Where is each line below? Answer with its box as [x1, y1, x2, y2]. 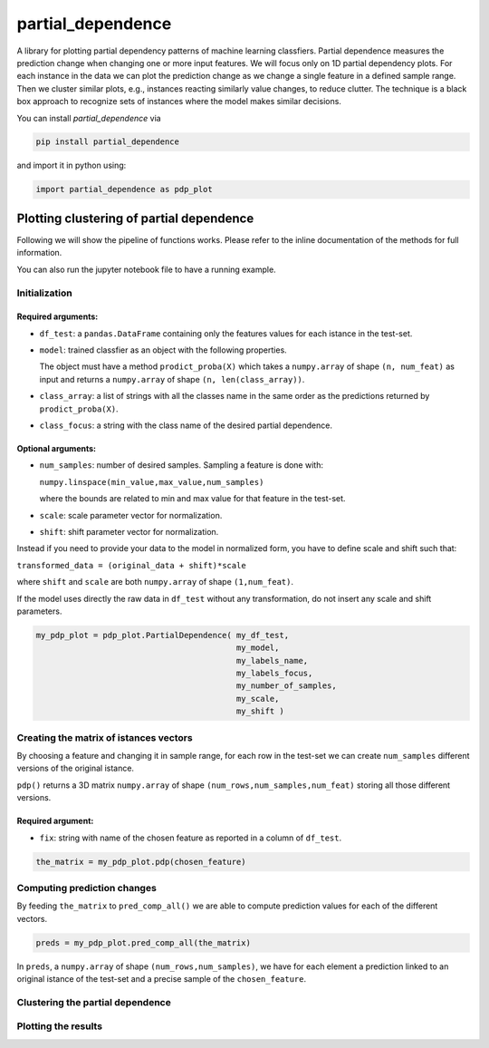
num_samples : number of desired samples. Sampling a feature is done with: [39, 460, 323, 471]
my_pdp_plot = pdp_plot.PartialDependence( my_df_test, [35, 630, 290, 640]
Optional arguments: [16, 443, 97, 454]
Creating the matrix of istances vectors [16, 731, 194, 743]
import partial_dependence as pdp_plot [35, 184, 213, 195]
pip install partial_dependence [35, 137, 180, 147]
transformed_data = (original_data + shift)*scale [16, 560, 246, 570]
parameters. [16, 606, 62, 616]
